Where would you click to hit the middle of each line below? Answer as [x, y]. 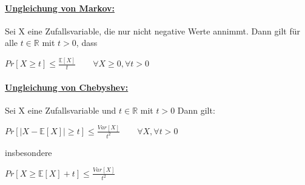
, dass [87, 43]
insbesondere [28, 152]
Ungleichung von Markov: [60, 8]
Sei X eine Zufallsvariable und [61, 110]
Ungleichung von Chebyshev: [67, 87]
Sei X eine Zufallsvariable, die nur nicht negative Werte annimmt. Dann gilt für [152, 31]
